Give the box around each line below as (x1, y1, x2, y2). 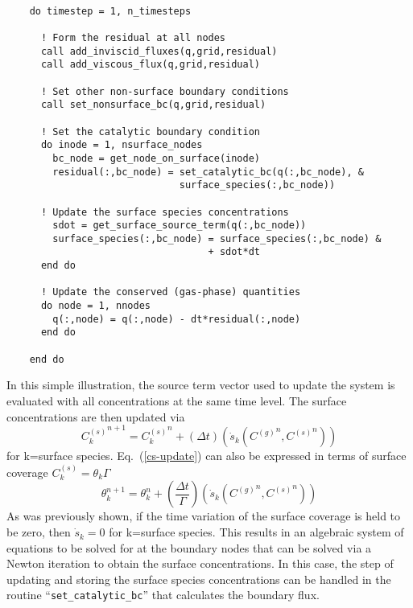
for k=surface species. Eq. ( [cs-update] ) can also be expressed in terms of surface (6, 447, 407, 464)
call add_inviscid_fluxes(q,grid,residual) (40, 45, 278, 57)
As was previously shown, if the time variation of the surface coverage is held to (6, 507, 401, 524)
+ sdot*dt (208, 246, 260, 258)
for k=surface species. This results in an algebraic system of (109, 524, 404, 540)
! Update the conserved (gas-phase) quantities (40, 286, 301, 298)
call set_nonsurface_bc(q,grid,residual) (40, 99, 266, 111)
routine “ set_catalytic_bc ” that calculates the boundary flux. (6, 586, 320, 603)
